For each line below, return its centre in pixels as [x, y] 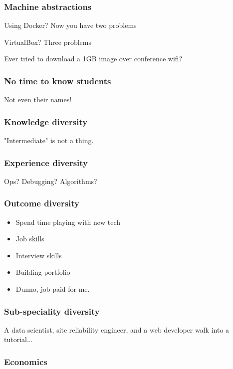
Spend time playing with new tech [68, 222]
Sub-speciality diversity [52, 311]
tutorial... [18, 339]
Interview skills [39, 255]
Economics [26, 361]
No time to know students [58, 81]
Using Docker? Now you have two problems [70, 25]
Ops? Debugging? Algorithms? [51, 181]
